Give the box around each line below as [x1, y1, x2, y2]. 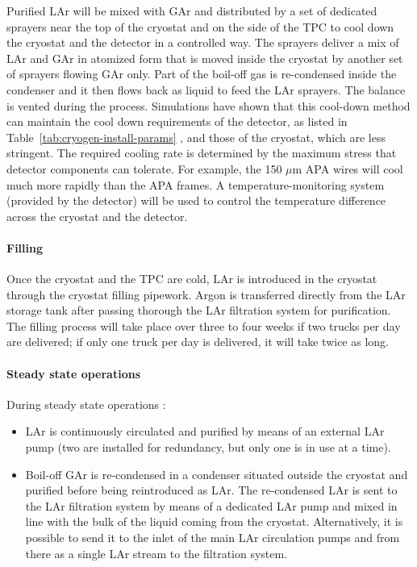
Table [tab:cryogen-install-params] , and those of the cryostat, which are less [6, 128, 386, 145]
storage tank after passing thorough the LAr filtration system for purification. [6, 302, 391, 319]
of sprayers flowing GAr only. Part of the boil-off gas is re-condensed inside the [6, 65, 397, 82]
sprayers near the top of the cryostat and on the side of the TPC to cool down [6, 18, 394, 35]
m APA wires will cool [292, 160, 403, 177]
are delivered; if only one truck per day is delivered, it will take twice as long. [6, 333, 389, 350]
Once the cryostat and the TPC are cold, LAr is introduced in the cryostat [6, 270, 377, 287]
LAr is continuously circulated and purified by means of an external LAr [25, 423, 385, 440]
